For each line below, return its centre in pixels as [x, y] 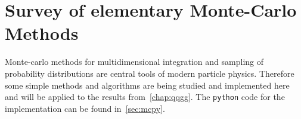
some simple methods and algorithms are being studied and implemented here [147, 85]
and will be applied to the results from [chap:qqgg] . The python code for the [145, 97]
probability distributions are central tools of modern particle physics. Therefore [150, 73]
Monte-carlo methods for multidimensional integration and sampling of [134, 62]
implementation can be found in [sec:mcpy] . [85, 108]
